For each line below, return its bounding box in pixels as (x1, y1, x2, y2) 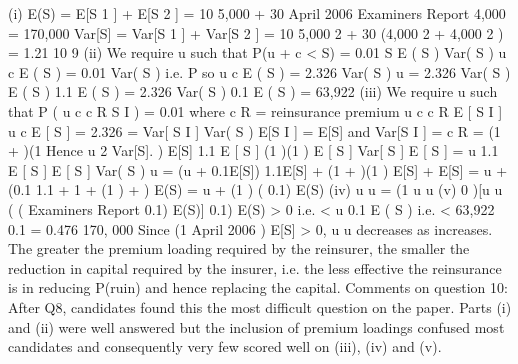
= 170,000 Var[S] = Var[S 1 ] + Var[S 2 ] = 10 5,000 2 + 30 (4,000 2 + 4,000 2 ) (8, 22, 504, 43)
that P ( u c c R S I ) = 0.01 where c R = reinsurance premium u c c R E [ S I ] (8, 100, 503, 121)
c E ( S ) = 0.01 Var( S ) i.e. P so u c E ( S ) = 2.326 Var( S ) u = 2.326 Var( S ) (8, 61, 511, 82)
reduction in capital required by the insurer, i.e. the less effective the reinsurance (8, 257, 502, 278)
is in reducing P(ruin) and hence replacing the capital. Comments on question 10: (8, 277, 508, 298)
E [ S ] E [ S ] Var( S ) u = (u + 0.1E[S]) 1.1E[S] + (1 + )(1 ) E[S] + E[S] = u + (8, 159, 508, 180)
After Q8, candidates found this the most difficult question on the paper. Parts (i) (8, 296, 512, 317)
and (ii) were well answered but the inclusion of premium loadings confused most (8, 316, 505, 337)
